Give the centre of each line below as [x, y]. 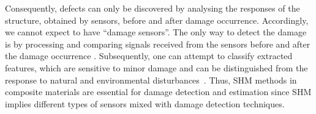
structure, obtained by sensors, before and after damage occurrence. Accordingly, [157, 20]
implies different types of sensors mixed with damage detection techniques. [145, 103]
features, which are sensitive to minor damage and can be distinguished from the [156, 67]
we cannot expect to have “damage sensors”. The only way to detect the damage [156, 32]
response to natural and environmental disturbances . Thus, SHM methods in [151, 80]
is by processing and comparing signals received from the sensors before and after [158, 44]
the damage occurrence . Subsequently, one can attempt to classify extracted [149, 56]
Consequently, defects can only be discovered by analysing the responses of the [152, 8]
